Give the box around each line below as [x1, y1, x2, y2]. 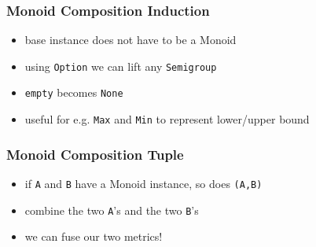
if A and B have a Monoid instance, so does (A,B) [24, 175, 263, 191]
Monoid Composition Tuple [6, 144, 184, 164]
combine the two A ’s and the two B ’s [24, 201, 199, 218]
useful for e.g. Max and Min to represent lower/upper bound [24, 111, 310, 127]
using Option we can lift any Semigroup [24, 57, 217, 74]
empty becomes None [24, 84, 123, 101]
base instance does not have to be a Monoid [24, 31, 237, 48]
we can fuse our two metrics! [24, 228, 163, 245]
